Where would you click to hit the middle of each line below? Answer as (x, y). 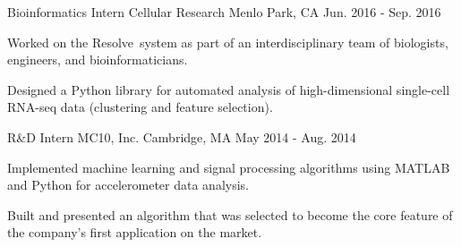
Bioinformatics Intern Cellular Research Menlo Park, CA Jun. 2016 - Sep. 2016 (224, 12)
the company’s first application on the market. (135, 232)
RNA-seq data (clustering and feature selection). (140, 107)
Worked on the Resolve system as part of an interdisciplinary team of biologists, (228, 42)
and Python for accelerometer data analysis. (128, 185)
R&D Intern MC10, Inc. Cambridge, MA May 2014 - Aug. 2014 (182, 136)
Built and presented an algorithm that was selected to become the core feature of (230, 214)
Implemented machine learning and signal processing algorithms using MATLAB (229, 167)
